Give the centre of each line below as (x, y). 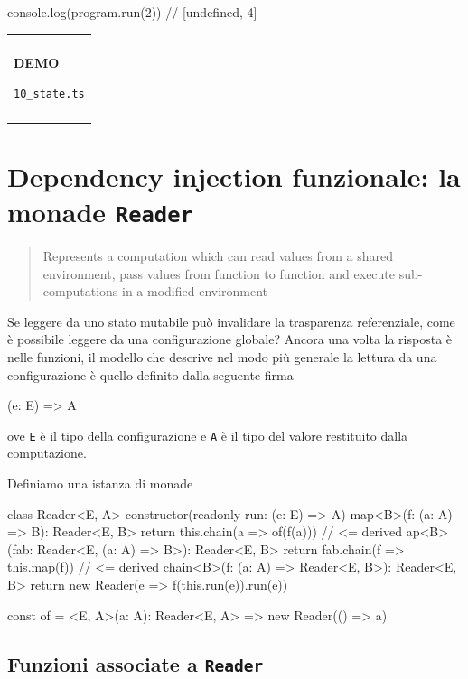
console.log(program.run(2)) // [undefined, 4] (132, 12)
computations (80, 291)
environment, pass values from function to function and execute (219, 273)
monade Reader (100, 211)
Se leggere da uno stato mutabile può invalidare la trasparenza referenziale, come (231, 321)
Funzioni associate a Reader (136, 663)
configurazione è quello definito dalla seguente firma (150, 374)
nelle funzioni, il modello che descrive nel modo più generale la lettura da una (222, 357)
